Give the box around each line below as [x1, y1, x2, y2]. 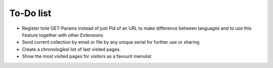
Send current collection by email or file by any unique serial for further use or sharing [22, 39, 200, 45]
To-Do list [9, 8, 52, 19]
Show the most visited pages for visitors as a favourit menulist [22, 53, 152, 59]
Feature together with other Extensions [22, 32, 103, 38]
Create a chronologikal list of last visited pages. [22, 46, 121, 52]
